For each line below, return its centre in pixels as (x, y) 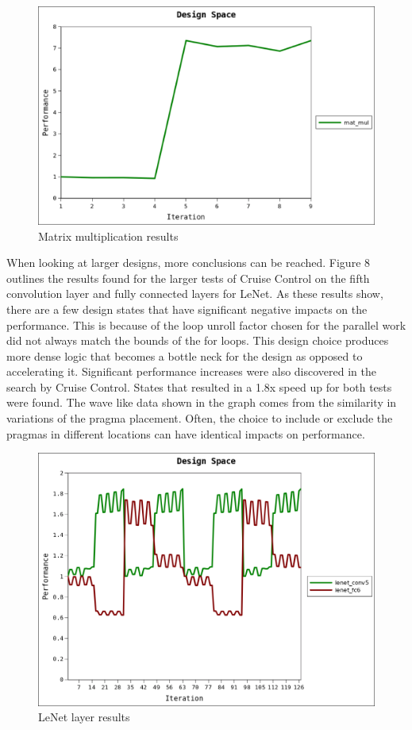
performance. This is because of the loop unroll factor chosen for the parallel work (206, 324)
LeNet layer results (84, 717)
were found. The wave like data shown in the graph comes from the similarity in (202, 402)
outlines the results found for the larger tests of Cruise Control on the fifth (188, 278)
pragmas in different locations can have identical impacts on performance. (186, 433)
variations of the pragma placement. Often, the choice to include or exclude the (200, 418)
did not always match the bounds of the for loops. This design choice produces (198, 340)
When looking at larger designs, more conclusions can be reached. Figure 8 (189, 263)
